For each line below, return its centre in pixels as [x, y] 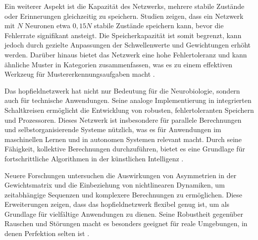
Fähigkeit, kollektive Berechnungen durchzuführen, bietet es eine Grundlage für [125, 149]
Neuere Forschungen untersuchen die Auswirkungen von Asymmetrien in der [121, 175]
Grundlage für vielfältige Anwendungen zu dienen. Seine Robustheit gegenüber [124, 214]
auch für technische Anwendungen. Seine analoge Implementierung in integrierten [128, 100]
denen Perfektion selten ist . [47, 233]
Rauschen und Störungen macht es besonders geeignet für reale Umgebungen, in [126, 223]
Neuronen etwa [48, 25]
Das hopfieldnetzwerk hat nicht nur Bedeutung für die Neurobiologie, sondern [122, 90]
